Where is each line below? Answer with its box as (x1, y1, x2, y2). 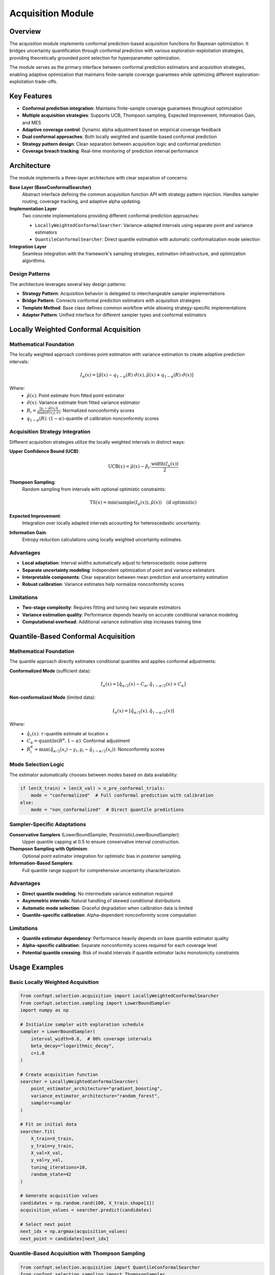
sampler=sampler (31, 1100, 71, 1106)
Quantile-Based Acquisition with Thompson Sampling (9, 1250, 145, 1257)
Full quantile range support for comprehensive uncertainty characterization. (22, 867, 181, 873)
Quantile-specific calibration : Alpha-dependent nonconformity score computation (22, 912, 197, 918)
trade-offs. (35, 79, 58, 85)
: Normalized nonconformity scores (60, 407, 134, 413)
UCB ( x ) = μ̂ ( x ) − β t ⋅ (107, 464, 152, 471)
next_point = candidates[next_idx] (20, 1236, 109, 1241)
